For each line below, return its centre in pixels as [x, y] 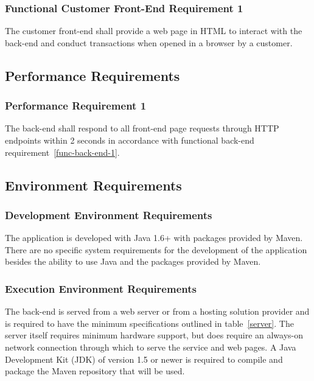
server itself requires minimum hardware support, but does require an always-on [154, 335]
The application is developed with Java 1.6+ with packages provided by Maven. [154, 238]
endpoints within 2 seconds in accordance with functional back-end [130, 140]
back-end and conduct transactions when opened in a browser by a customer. [149, 42]
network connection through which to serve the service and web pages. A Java [151, 347]
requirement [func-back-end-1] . [62, 152]
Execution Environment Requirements [101, 288]
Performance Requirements [92, 75]
